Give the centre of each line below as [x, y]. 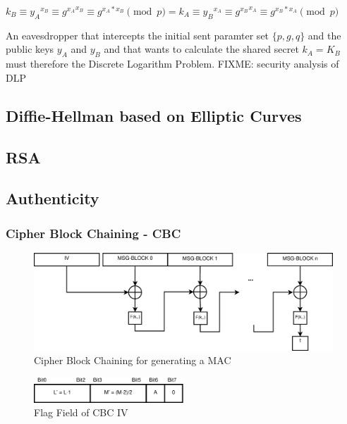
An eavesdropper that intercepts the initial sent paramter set [138, 35]
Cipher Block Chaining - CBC [93, 233]
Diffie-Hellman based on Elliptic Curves [154, 115]
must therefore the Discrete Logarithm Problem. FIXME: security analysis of [172, 64]
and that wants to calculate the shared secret [201, 49]
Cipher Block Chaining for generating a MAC [133, 360]
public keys [30, 49]
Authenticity [53, 198]
